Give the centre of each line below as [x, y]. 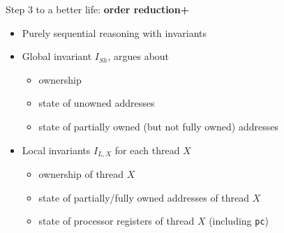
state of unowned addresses [97, 103]
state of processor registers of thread [117, 221]
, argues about [139, 56]
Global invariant [57, 56]
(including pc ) [239, 221]
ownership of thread [81, 174]
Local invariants [56, 150]
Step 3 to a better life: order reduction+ [98, 9]
